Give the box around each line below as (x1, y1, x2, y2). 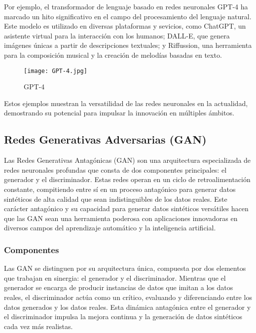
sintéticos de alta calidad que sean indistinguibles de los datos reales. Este (4, 193, 227, 204)
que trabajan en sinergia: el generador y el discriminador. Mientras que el (4, 272, 226, 283)
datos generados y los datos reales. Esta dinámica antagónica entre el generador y (4, 301, 251, 312)
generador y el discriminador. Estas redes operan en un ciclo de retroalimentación (4, 174, 251, 185)
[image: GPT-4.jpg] (24, 67, 87, 74)
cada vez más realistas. (4, 321, 73, 331)
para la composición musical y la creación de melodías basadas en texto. (4, 49, 222, 60)
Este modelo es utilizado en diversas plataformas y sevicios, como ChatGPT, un (4, 21, 246, 31)
